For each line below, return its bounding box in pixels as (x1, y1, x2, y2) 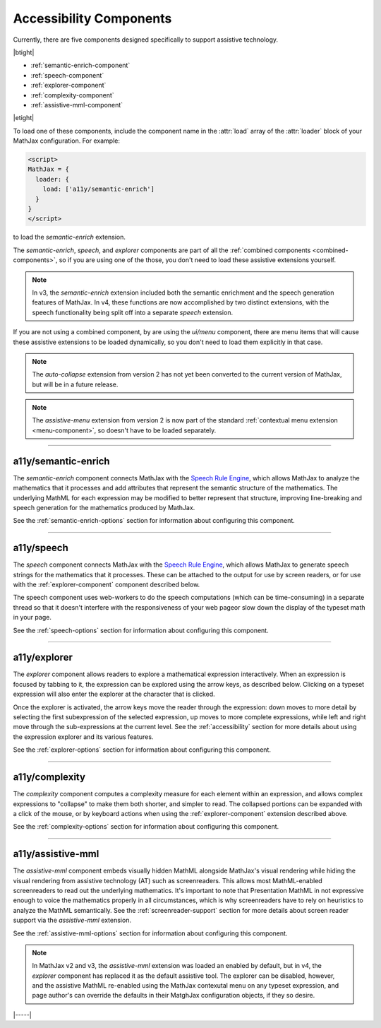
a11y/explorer (13, 651, 73, 663)
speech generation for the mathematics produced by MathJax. (13, 503, 195, 512)
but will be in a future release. (32, 380, 119, 389)
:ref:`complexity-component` (30, 90, 114, 99)
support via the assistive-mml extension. (13, 916, 132, 925)
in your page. (13, 613, 52, 622)
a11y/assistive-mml (13, 848, 99, 860)
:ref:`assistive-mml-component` (30, 100, 123, 109)
